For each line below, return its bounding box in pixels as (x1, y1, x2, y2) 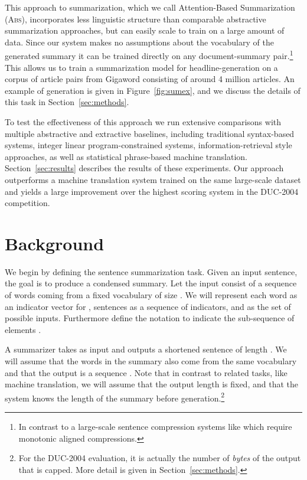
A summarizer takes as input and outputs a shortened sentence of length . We (5, 343, 287, 355)
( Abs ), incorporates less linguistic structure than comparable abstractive (5, 12, 266, 25)
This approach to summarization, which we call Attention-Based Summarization (5, 1, 295, 13)
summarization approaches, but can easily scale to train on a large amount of (5, 24, 285, 37)
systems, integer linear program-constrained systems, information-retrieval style (5, 139, 292, 151)
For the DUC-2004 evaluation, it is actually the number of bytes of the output (18, 452, 301, 464)
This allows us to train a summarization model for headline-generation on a (5, 61, 278, 73)
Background (5, 231, 104, 255)
